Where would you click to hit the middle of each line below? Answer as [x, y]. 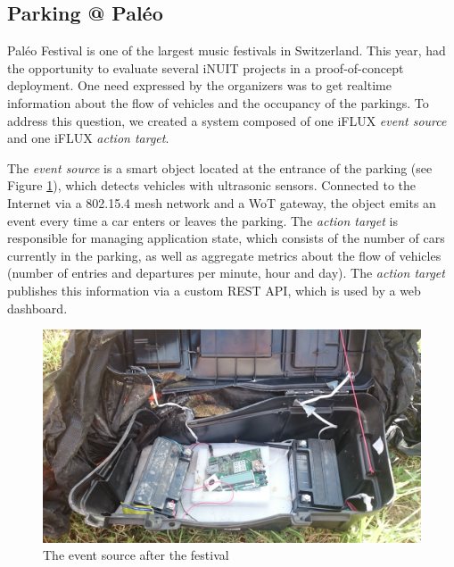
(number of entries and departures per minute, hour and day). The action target [226, 273]
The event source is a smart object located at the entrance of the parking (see [220, 167]
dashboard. [37, 308]
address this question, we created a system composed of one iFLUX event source [227, 120]
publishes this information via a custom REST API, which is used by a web [214, 290]
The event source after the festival [136, 555]
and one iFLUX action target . [88, 138]
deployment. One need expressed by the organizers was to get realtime [199, 85]
